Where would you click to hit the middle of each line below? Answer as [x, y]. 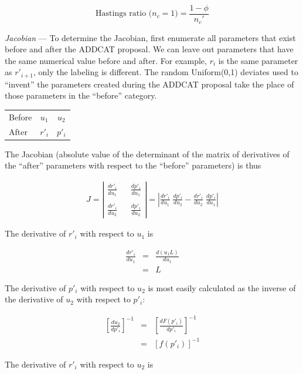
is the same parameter [258, 60]
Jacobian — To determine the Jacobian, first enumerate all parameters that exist [150, 37]
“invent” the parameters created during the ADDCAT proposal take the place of [149, 84]
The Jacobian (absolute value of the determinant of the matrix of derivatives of [147, 154]
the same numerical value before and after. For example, [106, 60]
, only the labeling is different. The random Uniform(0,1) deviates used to [166, 72]
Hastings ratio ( [124, 14]
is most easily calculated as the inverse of [222, 287]
